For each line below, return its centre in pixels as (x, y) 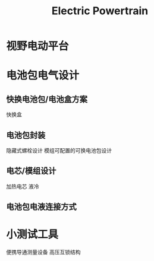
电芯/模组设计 (31, 171)
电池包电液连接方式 (41, 207)
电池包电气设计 (43, 76)
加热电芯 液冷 (23, 186)
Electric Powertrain (100, 11)
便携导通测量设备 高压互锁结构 (43, 252)
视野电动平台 (38, 46)
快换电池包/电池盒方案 (47, 99)
